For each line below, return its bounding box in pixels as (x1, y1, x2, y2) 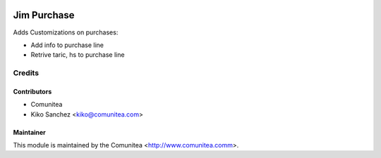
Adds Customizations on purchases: (13, 28, 119, 37)
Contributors (13, 87, 52, 96)
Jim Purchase (13, 9, 75, 21)
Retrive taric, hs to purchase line (30, 51, 125, 59)
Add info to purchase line (30, 41, 104, 49)
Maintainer (13, 128, 46, 136)
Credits (13, 68, 39, 78)
